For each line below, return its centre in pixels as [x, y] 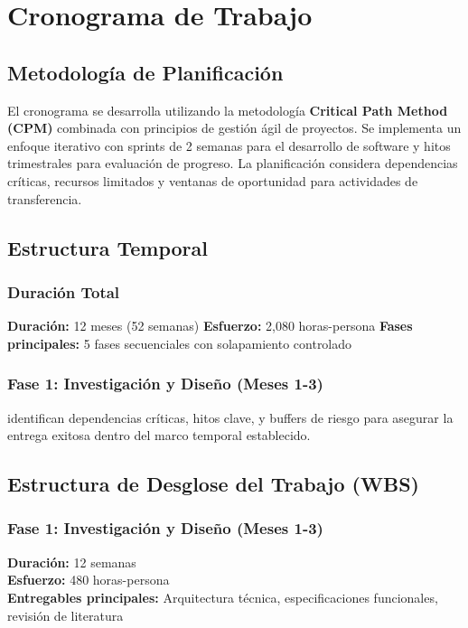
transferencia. [45, 198]
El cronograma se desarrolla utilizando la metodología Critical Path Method [228, 110]
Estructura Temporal [108, 247]
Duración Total [64, 291]
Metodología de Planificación [145, 72]
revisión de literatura [66, 615]
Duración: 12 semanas [72, 562]
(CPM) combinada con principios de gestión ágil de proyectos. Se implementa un [234, 128]
